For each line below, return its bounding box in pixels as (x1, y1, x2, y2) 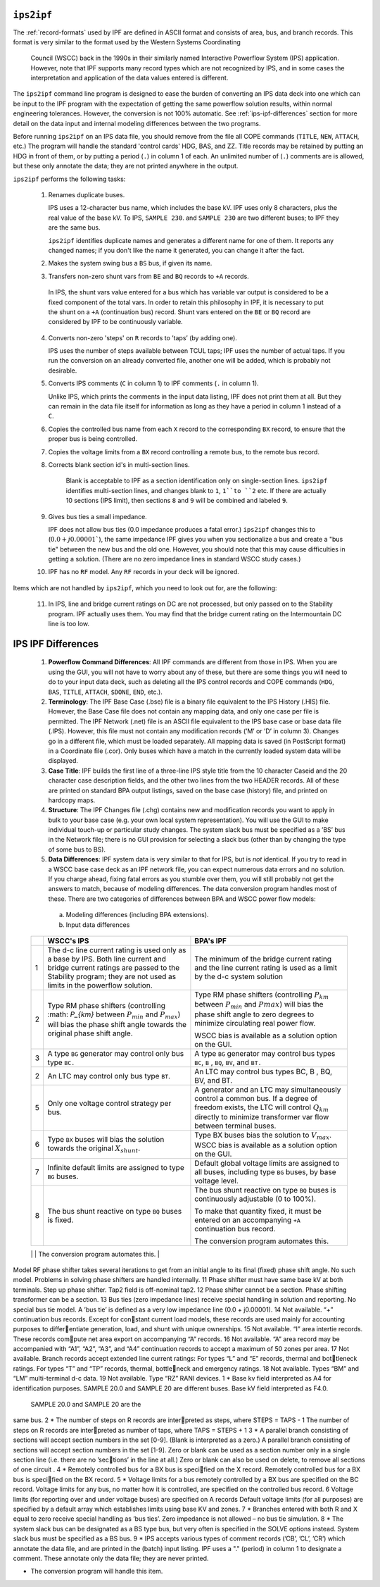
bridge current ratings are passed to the (47, 963, 180, 972)
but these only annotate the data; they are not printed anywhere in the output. (13, 162, 239, 170)
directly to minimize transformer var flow (194, 1112, 329, 1122)
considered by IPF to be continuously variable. (48, 318, 183, 326)
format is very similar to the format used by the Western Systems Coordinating (13, 37, 241, 46)
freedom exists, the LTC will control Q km (194, 1102, 329, 1113)
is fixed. (47, 1215, 74, 1225)
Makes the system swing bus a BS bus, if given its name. (48, 259, 213, 268)
